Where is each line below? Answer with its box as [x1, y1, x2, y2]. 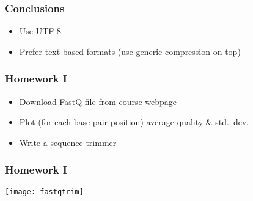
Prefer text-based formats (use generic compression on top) [19, 45, 241, 57]
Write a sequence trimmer [19, 136, 117, 148]
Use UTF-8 [19, 24, 62, 37]
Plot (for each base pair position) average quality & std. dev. [19, 115, 249, 128]
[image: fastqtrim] [5, 187, 84, 196]
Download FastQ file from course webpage [19, 95, 177, 108]
